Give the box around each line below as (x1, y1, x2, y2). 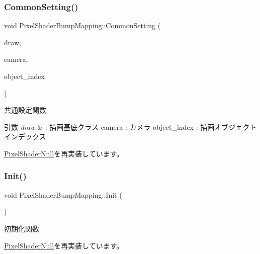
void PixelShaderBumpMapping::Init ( (4, 189, 122, 200)
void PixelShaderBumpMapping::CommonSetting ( (4, 20, 161, 31)
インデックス (4, 131, 46, 142)
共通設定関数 (4, 105, 46, 115)
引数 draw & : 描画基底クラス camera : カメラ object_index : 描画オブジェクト (4, 121, 257, 132)
